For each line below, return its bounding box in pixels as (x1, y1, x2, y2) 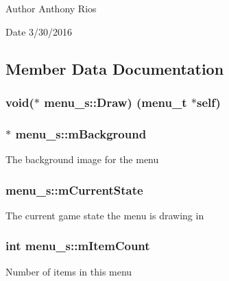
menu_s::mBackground (15, 125, 147, 142)
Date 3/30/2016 (5, 24, 73, 38)
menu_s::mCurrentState (5, 181, 143, 198)
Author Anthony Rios (5, 1, 97, 15)
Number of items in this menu (5, 264, 132, 278)
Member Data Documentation (5, 58, 224, 79)
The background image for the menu (5, 152, 159, 167)
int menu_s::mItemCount (5, 237, 150, 254)
